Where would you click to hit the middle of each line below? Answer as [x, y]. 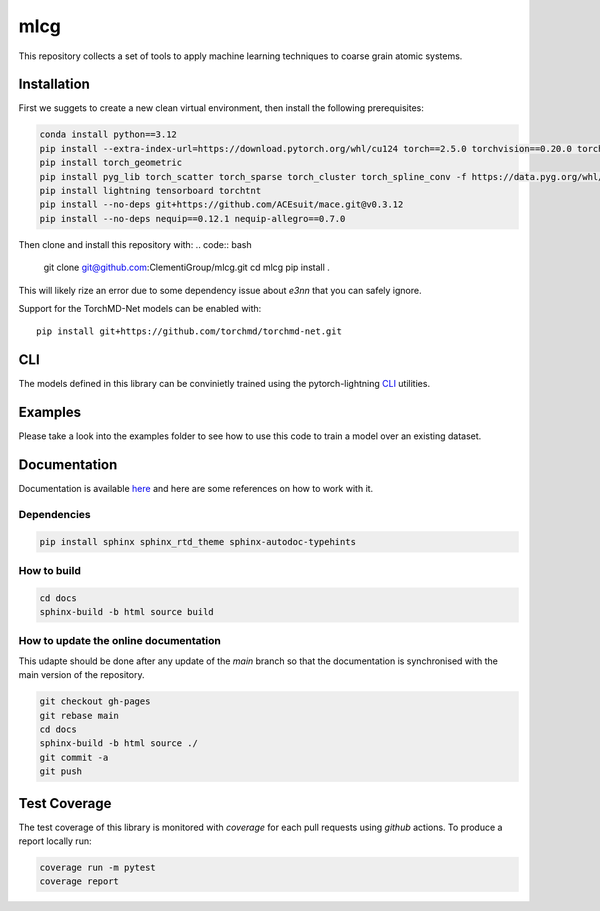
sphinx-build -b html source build [126, 612]
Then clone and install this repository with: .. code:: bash [135, 244]
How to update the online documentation [120, 641]
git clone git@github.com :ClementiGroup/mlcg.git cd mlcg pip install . [186, 267]
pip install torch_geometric [111, 163]
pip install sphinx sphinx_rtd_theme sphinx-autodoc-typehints [198, 541]
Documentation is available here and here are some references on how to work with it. [196, 489]
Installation [54, 84]
